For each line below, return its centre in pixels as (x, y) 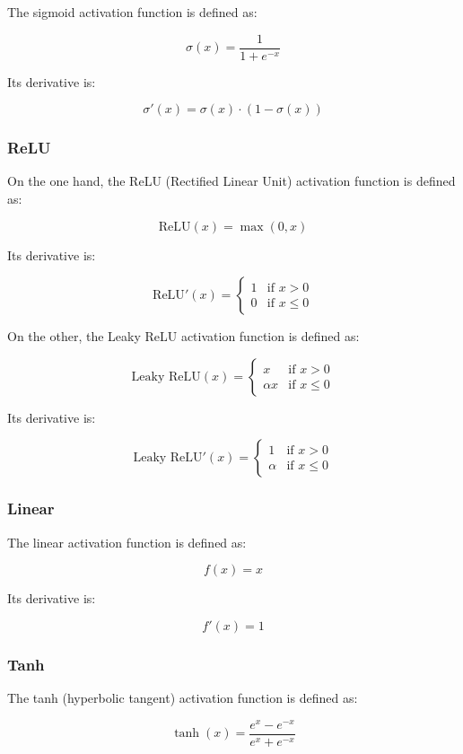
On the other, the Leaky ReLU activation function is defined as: (183, 336)
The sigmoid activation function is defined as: (132, 12)
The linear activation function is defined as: (127, 542)
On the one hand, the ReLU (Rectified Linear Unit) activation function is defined (231, 181)
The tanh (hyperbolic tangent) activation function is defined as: (183, 698)
